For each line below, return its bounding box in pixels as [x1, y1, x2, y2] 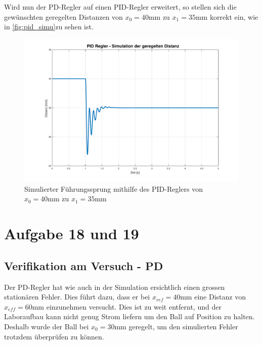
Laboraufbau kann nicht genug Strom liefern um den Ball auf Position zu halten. [4, 311, 255, 322]
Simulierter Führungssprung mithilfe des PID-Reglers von [24, 183, 203, 194]
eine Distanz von [194, 291, 246, 302]
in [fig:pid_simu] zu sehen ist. [4, 21, 94, 32]
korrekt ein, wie [209, 11, 258, 22]
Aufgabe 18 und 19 [4, 223, 139, 244]
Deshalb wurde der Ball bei [4, 321, 89, 331]
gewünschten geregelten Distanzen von [4, 11, 123, 22]
